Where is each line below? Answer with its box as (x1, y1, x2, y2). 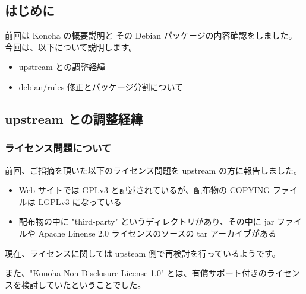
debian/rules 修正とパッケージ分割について (18, 80, 184, 92)
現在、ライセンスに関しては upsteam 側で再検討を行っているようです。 (5, 247, 280, 259)
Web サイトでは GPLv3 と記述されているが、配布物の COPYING (18, 184, 270, 196)
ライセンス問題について (5, 140, 112, 155)
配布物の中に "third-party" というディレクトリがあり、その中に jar (18, 215, 275, 228)
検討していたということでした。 (21, 278, 146, 290)
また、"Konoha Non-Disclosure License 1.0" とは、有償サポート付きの (5, 267, 267, 279)
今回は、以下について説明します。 (5, 40, 137, 53)
